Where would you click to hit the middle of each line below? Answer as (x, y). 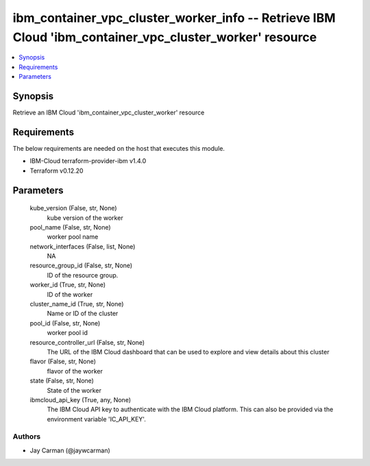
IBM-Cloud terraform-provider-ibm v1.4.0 (88, 161)
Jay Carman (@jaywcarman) (70, 450)
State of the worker (74, 390)
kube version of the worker (85, 218)
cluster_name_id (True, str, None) (77, 304)
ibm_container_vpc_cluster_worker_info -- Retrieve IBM (174, 18)
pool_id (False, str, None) (65, 323)
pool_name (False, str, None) (70, 227)
